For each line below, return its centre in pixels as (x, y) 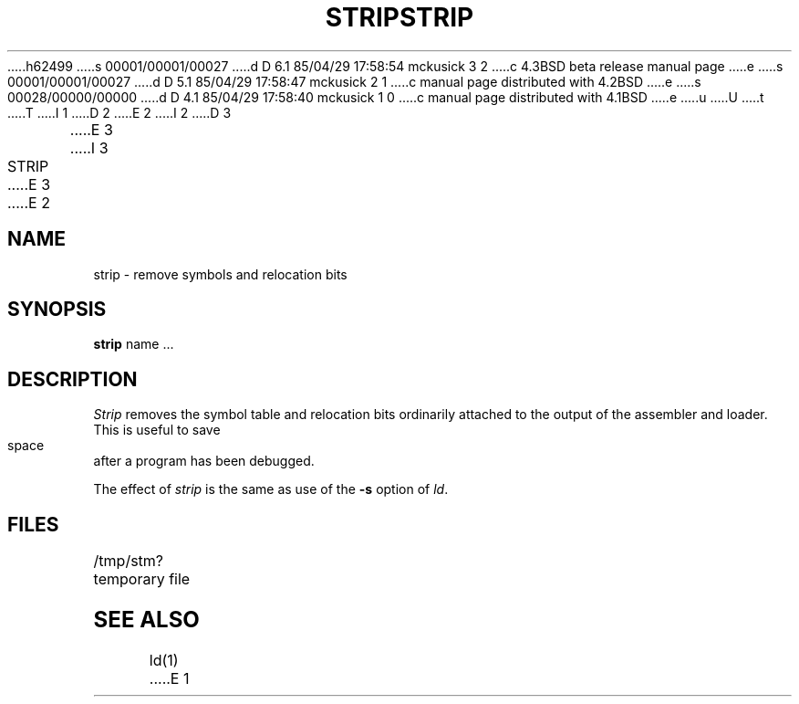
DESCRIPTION (73, 379)
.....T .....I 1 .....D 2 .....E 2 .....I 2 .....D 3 (119, 112)
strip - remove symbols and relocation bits (220, 274)
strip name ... (134, 344)
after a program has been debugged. (204, 461)
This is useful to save (157, 430)
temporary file (142, 579)
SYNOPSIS (57, 310)
